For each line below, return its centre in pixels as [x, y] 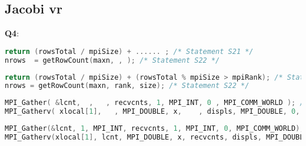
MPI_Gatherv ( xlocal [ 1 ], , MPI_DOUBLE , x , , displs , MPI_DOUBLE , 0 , [152, 112]
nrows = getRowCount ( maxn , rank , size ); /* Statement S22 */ [127, 86]
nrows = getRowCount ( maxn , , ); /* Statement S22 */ [112, 60]
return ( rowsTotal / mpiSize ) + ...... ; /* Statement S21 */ [129, 51]
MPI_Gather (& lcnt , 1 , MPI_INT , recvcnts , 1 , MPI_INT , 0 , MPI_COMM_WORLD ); [154, 129]
